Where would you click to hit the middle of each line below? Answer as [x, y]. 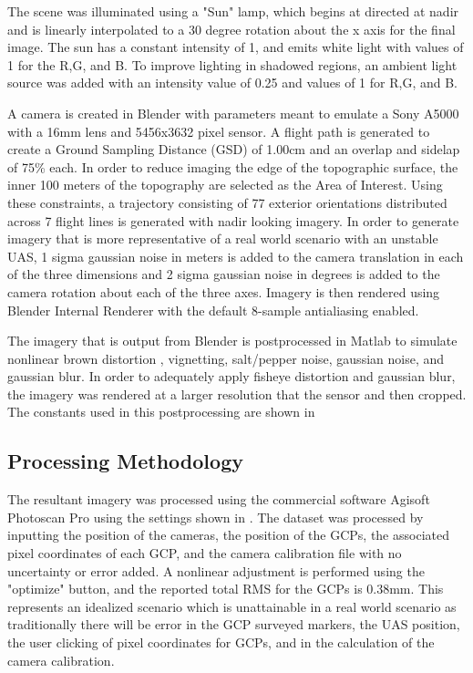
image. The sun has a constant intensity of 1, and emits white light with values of [236, 47]
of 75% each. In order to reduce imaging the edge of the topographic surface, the [233, 166]
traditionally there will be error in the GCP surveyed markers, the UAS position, [234, 624]
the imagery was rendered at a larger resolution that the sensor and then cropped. [237, 393]
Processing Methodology [125, 461]
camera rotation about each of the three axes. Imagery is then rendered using [224, 291]
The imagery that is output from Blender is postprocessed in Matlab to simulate [232, 341]
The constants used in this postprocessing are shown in [161, 412]
